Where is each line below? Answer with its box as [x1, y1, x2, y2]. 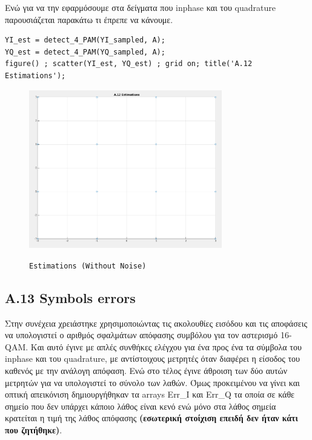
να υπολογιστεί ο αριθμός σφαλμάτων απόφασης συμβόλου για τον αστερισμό [5, 328, 278, 341]
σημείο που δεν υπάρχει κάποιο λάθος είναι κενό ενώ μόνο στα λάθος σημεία [5, 399, 276, 412]
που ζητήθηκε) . [5, 423, 62, 436]
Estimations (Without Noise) [29, 261, 147, 270]
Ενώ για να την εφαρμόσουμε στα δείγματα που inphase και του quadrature [5, 1, 276, 13]
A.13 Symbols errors [5, 288, 136, 307]
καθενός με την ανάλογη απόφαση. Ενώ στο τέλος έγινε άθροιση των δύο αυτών [5, 364, 288, 376]
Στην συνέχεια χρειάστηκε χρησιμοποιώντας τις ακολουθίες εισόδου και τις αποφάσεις [5, 316, 307, 329]
